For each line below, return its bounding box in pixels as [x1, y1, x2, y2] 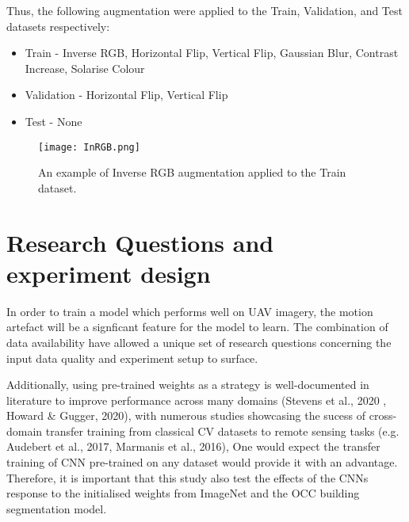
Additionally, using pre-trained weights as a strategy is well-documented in [6, 376, 369, 393]
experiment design [6, 257, 211, 289]
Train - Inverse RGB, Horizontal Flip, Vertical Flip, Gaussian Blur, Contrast [25, 44, 399, 61]
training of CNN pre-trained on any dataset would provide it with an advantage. [6, 454, 398, 471]
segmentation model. [6, 500, 107, 516]
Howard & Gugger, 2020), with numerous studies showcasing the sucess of [6, 407, 366, 424]
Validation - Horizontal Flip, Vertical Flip [25, 86, 228, 103]
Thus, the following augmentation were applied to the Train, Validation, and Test [6, 2, 403, 18]
